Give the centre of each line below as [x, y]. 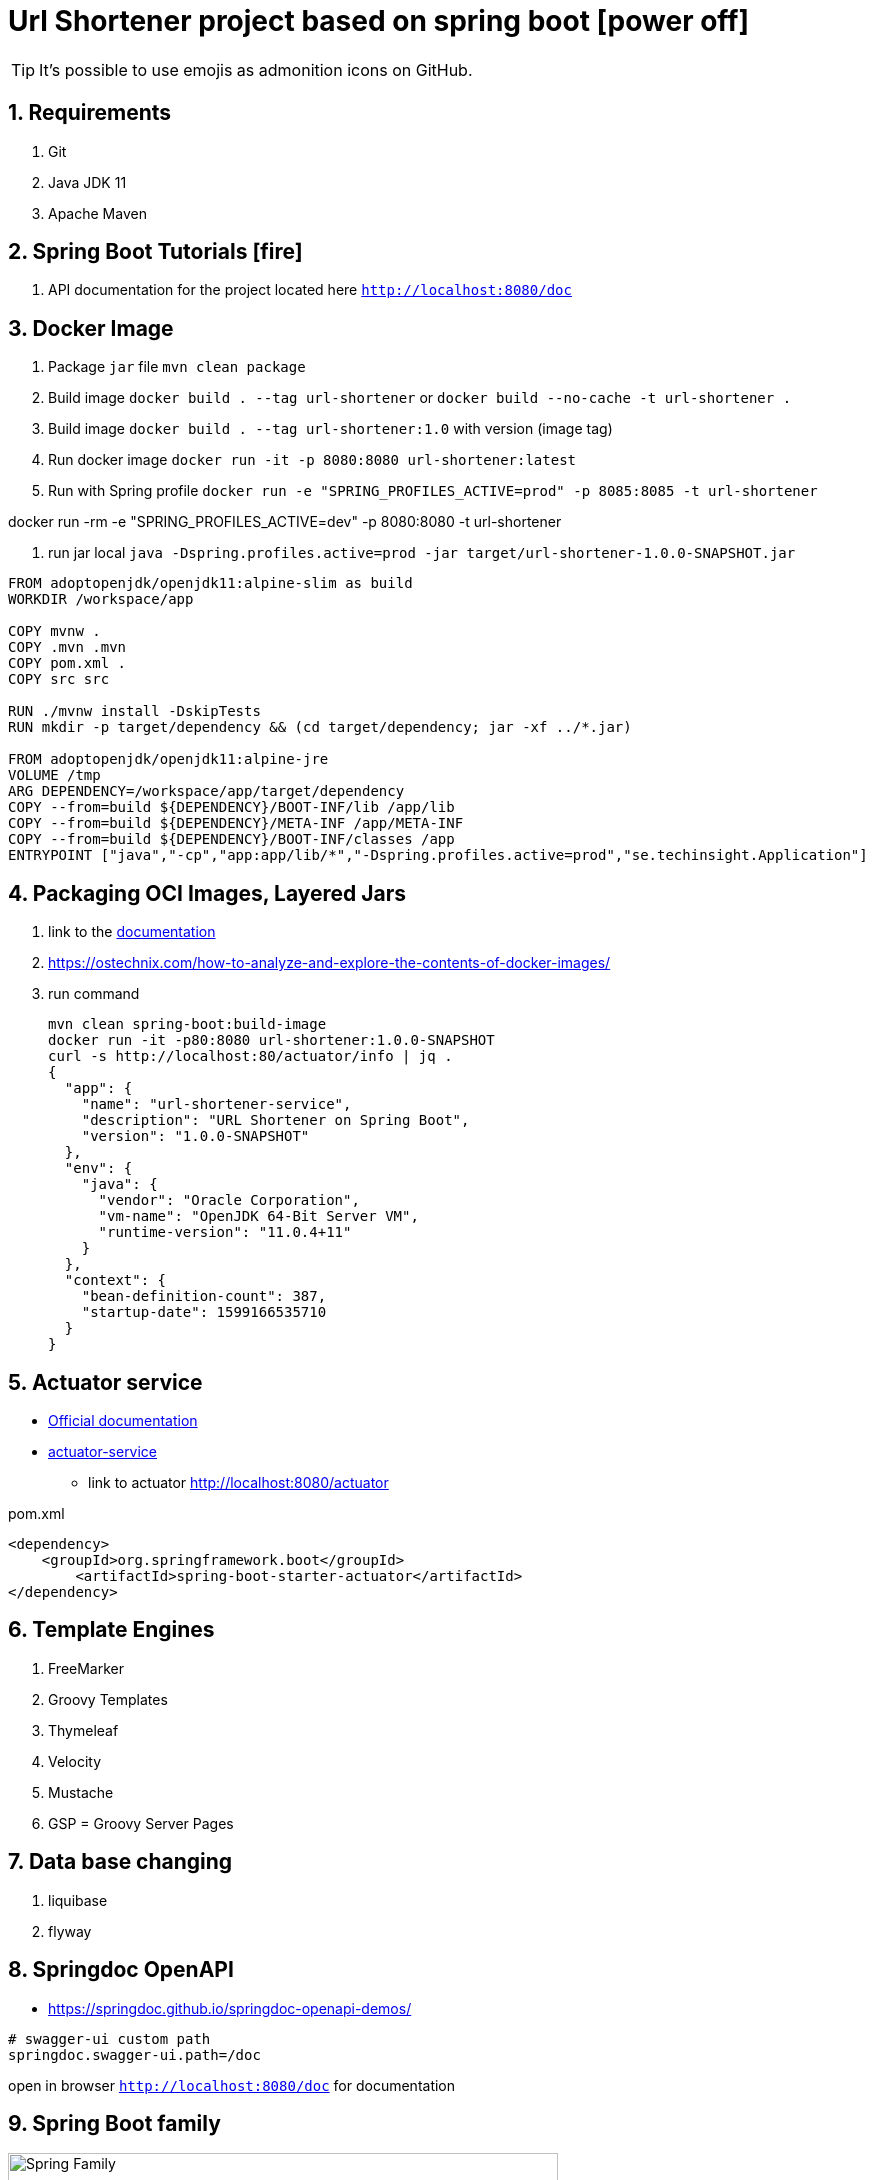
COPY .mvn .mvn [67, 647]
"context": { [115, 1280]
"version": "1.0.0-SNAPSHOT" [195, 1136]
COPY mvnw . [54, 631]
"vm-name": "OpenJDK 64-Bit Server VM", [258, 1216]
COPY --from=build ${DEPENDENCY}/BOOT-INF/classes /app [231, 839]
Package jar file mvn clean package [177, 367]
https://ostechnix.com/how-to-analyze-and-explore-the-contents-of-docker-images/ [329, 963]
